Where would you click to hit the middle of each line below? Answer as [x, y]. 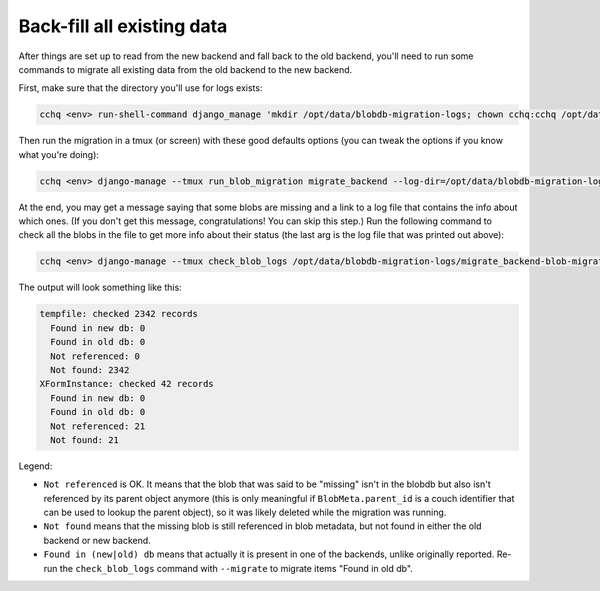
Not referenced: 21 [98, 426]
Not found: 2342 [90, 369]
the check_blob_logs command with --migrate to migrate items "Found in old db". [236, 568]
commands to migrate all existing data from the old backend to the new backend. [185, 69]
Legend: [35, 466]
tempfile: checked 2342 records [119, 314]
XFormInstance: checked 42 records [126, 384]
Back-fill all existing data [123, 26]
